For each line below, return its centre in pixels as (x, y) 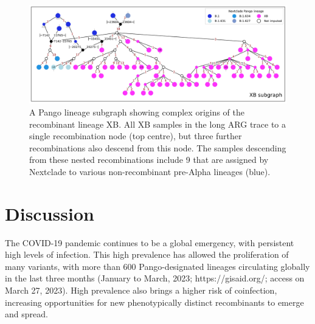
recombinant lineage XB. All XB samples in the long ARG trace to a (158, 124)
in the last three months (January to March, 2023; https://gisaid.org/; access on (155, 278)
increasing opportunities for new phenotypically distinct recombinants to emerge (154, 302)
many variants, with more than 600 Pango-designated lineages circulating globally (157, 266)
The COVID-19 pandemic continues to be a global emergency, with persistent (150, 242)
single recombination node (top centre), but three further (136, 136)
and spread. (26, 314)
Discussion (50, 213)
